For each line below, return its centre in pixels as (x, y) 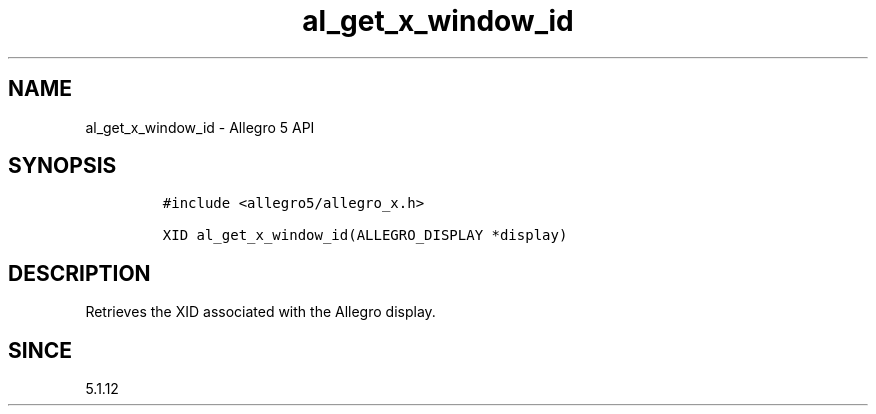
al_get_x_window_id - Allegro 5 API (200, 127)
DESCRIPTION (79, 273)
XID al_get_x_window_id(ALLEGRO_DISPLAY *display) (365, 235)
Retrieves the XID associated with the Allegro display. (260, 312)
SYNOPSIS (62, 166)
